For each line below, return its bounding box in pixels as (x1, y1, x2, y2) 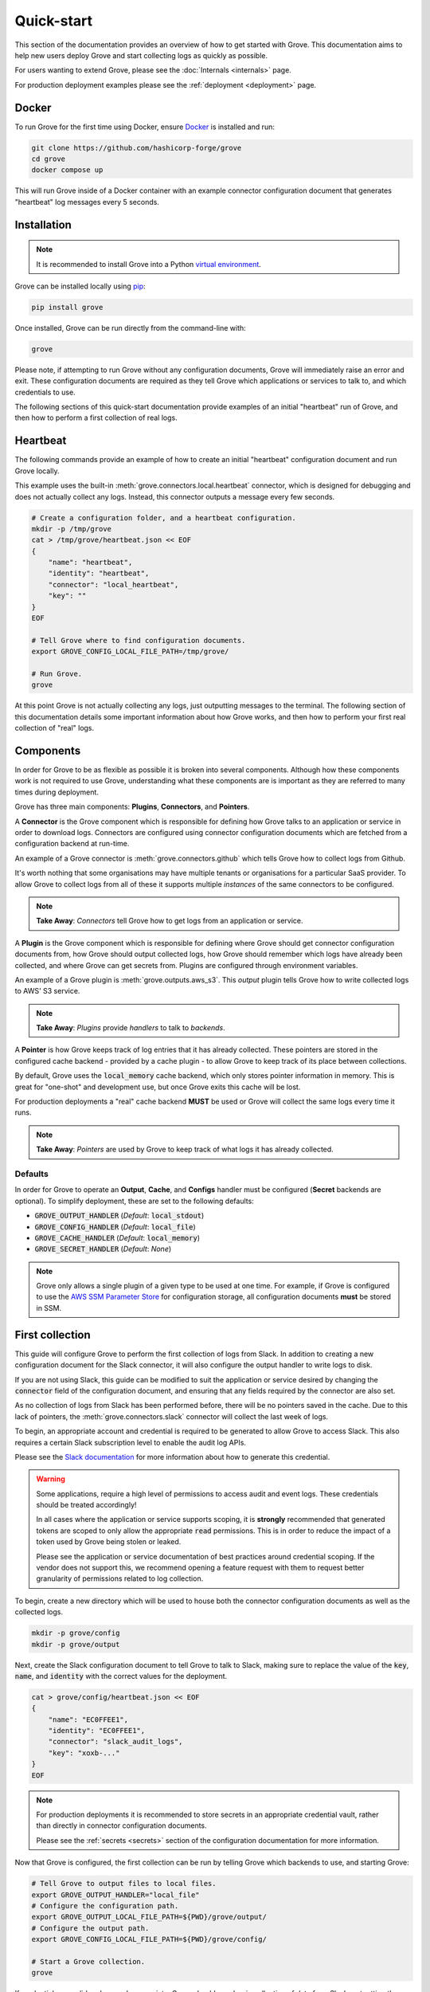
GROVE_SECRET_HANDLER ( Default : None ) (34, 1244, 172, 1254)
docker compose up (31, 166, 104, 174)
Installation (14, 218, 72, 231)
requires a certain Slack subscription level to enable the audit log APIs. (14, 1437, 247, 1447)
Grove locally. (14, 466, 60, 476)
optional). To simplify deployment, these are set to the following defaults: (14, 1196, 254, 1206)
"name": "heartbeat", (48, 558, 133, 567)
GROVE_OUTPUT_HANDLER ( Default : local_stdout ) (34, 1211, 205, 1221)
